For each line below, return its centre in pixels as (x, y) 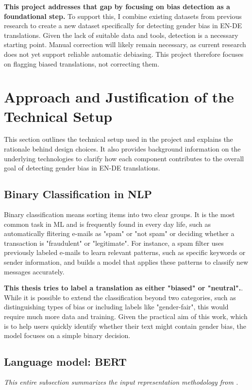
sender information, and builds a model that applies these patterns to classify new (126, 262)
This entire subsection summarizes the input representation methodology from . (121, 382)
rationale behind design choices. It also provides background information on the (122, 149)
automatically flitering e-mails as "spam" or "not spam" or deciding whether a (119, 233)
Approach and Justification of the (119, 97)
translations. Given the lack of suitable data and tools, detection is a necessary (121, 35)
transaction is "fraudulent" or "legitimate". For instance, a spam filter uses (114, 243)
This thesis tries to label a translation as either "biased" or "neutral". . (124, 288)
